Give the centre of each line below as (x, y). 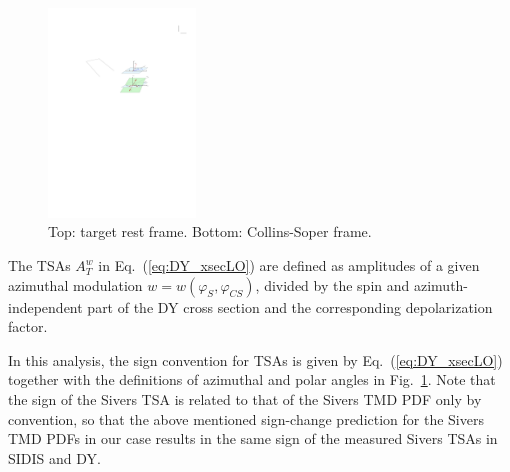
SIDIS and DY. (54, 457)
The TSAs (39, 265)
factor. (28, 326)
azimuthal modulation (75, 284)
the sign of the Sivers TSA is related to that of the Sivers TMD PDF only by (245, 399)
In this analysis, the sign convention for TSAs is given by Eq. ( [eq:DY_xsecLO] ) (255, 359)
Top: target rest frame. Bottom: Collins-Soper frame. (210, 231)
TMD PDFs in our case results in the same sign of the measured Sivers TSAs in (253, 438)
